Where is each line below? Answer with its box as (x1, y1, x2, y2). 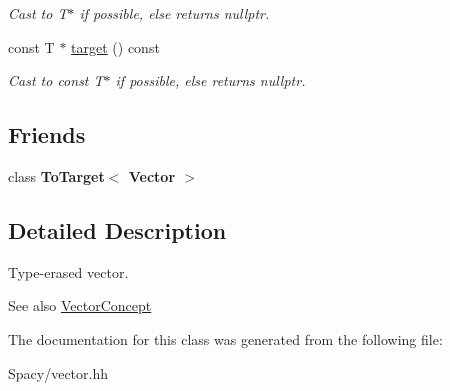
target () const (71, 36, 160, 57)
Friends (8, 119, 86, 150)
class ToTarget (8, 165, 105, 186)
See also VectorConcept (8, 295, 152, 316)
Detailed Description (8, 214, 227, 245)
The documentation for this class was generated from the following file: (8, 328, 443, 349)
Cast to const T (8, 70, 104, 91)
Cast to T (8, 3, 68, 23)
